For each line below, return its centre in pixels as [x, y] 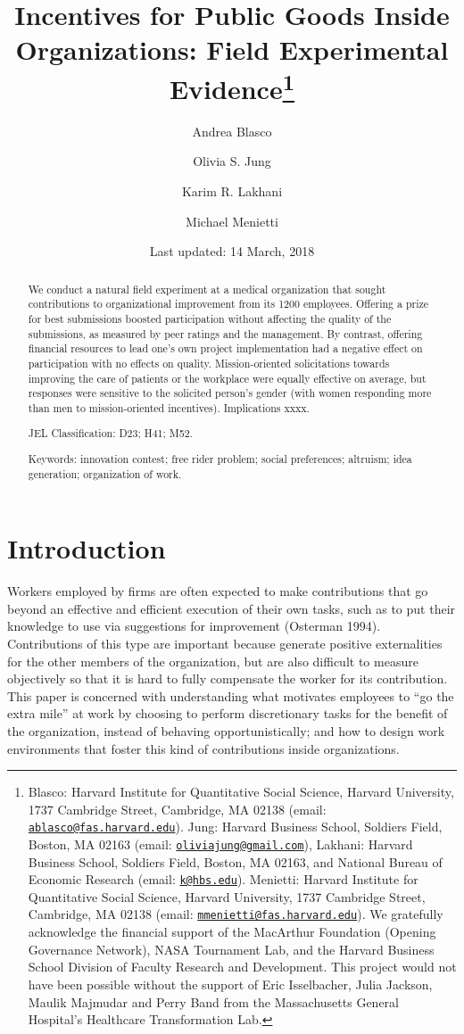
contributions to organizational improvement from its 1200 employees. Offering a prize [228, 304]
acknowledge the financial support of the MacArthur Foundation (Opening [232, 932]
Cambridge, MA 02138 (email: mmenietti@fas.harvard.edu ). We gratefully [236, 914]
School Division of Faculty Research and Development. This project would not [242, 967]
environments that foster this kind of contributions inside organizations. [203, 748]
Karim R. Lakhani [232, 191]
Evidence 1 [232, 86]
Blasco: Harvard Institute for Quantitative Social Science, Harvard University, [241, 792]
